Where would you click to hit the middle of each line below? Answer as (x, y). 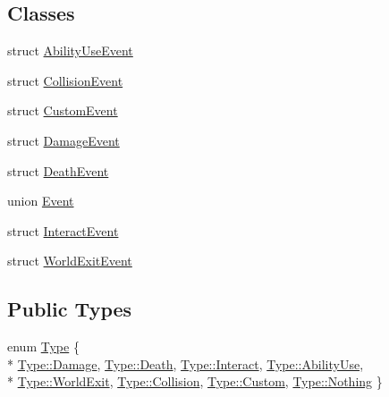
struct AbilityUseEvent (70, 51)
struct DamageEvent (63, 140)
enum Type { (43, 346)
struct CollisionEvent (65, 80)
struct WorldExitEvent (70, 261)
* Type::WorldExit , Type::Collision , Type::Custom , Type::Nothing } (195, 381)
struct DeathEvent (58, 170)
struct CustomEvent (63, 110)
